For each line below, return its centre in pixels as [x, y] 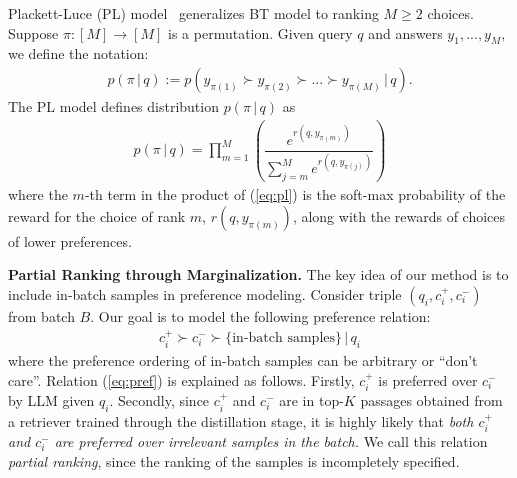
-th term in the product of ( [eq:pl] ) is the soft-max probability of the [295, 194]
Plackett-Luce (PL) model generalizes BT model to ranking [193, 13]
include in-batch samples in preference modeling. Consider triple [205, 293]
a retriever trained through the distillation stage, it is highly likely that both [241, 421]
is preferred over [428, 379]
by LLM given [51, 400]
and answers [405, 32]
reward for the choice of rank [97, 215]
